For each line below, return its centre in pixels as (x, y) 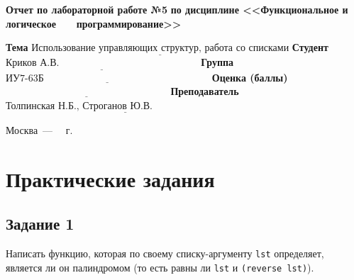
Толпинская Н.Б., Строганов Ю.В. (79, 106)
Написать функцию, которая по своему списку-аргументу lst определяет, (165, 253)
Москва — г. (39, 130)
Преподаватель (205, 91)
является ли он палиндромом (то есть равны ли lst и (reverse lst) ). (160, 267)
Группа (217, 62)
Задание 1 (40, 224)
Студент (310, 47)
